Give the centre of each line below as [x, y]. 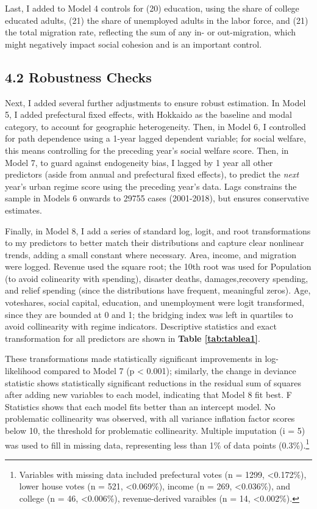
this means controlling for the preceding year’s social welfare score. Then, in [147, 150]
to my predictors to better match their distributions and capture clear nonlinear [155, 243]
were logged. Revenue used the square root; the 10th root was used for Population [158, 266]
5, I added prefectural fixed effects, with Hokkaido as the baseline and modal [148, 114]
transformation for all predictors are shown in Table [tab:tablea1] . [133, 338]
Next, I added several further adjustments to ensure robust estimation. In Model [155, 102]
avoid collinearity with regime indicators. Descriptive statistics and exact [141, 326]
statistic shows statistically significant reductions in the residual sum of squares [153, 382]
